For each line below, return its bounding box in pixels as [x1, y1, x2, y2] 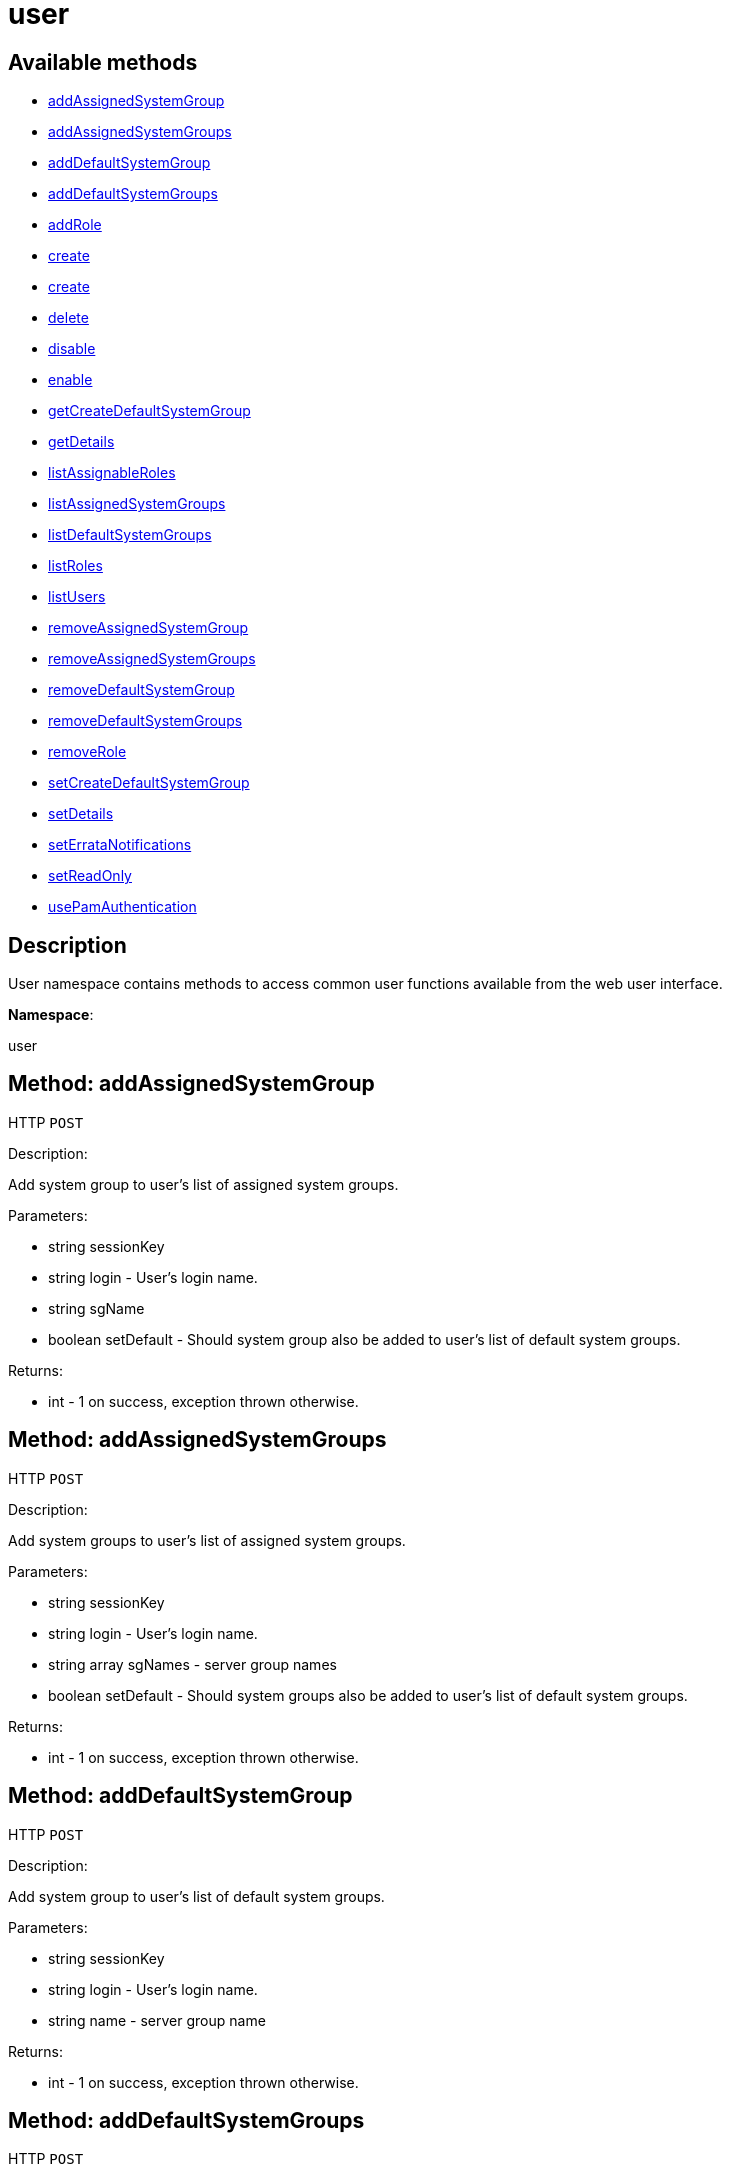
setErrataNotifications [48, 836, 192, 854]
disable [48, 340, 96, 358]
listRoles [48, 557, 103, 575]
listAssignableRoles [48, 464, 176, 482]
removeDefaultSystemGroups [48, 712, 243, 730]
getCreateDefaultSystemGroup [48, 402, 251, 420]
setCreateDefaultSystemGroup [48, 774, 250, 792]
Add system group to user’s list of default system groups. [8, 1887, 385, 1905]
